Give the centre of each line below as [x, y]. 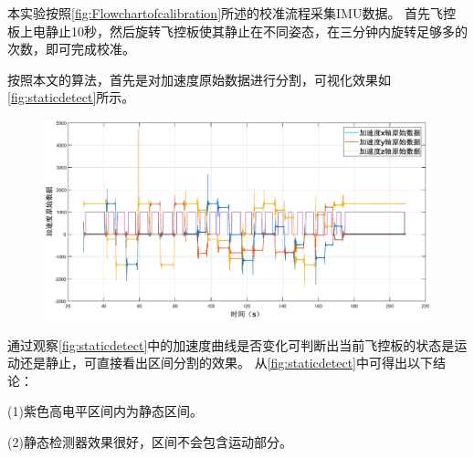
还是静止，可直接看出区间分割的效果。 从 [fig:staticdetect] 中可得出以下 [226, 363]
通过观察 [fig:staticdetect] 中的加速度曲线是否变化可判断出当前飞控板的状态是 [231, 344]
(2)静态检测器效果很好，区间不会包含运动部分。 [150, 441]
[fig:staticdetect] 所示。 [71, 97]
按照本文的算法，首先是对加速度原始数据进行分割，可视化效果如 [199, 79]
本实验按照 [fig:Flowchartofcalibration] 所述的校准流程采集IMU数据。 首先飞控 [232, 13]
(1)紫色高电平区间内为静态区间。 [105, 411]
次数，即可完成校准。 [71, 49]
